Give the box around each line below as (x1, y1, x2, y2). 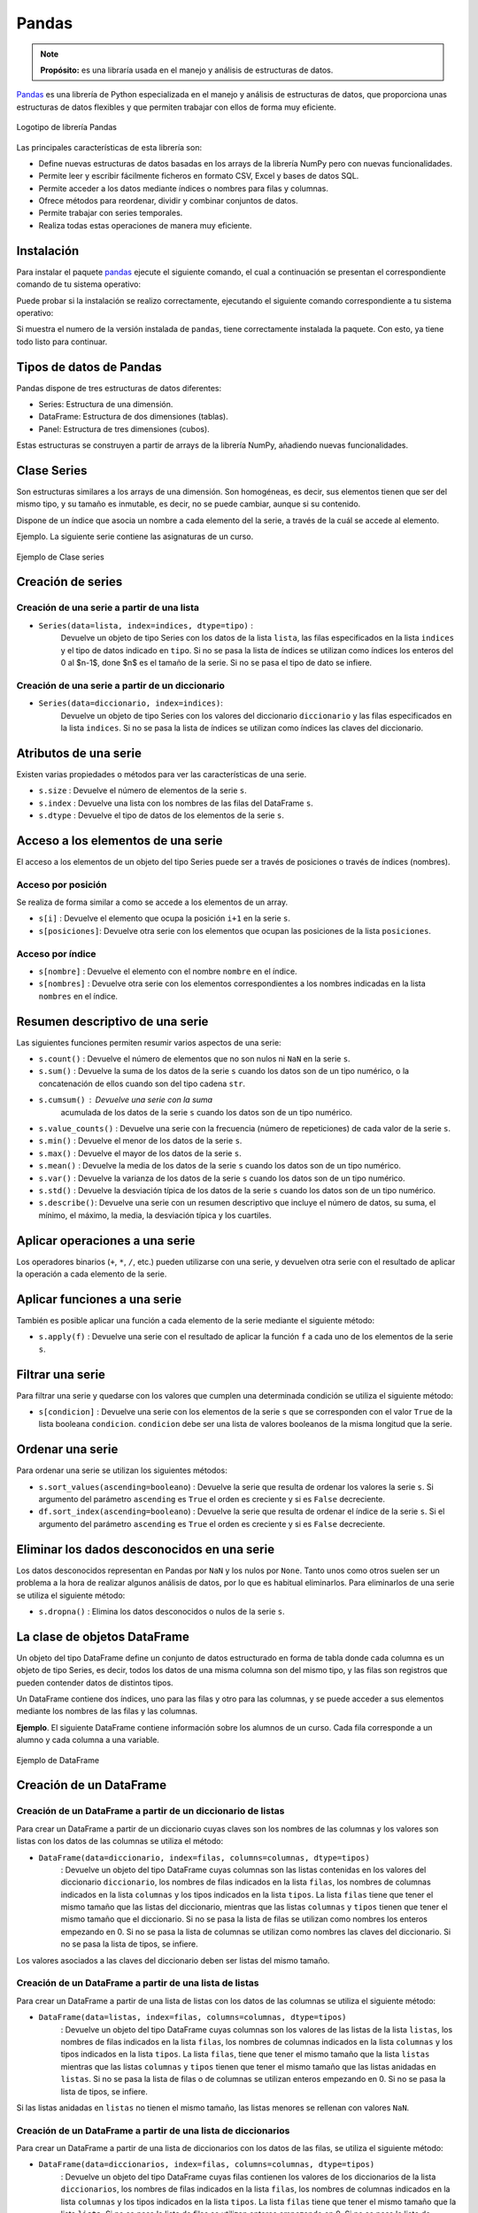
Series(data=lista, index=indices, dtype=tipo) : (38, 620, 254, 630)
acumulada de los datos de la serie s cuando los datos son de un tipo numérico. (60, 1106, 353, 1117)
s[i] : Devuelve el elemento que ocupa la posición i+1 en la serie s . (38, 913, 291, 924)
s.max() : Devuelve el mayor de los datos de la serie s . (38, 1147, 243, 1159)
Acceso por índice (16, 947, 96, 960)
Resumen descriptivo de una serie (16, 1014, 209, 1029)
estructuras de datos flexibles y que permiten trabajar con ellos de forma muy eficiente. (16, 102, 336, 112)
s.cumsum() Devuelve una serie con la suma (38, 1094, 212, 1106)
